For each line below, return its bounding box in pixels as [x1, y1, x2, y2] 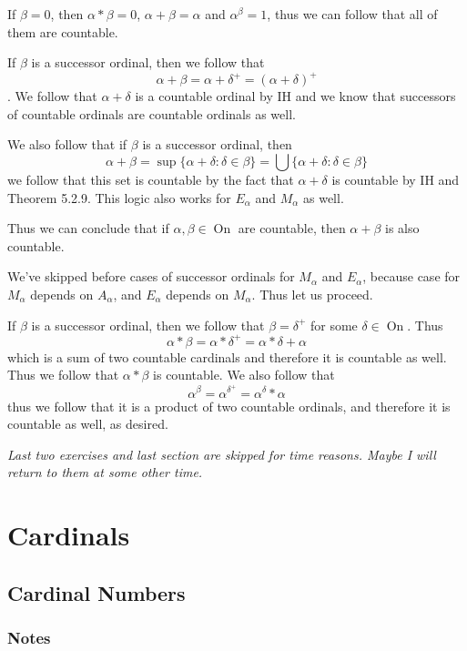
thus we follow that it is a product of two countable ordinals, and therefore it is [7, 396, 451, 415]
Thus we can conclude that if [7, 219, 169, 238]
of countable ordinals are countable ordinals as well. [7, 104, 296, 123]
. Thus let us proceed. [251, 285, 373, 304]
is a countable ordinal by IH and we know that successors [135, 86, 456, 106]
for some [310, 315, 358, 334]
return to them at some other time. [7, 463, 203, 482]
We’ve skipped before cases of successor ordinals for [7, 267, 295, 286]
